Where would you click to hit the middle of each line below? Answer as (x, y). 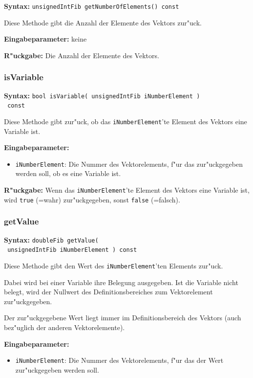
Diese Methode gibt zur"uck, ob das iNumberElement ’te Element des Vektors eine (126, 121)
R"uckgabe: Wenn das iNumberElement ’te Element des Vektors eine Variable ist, (127, 190)
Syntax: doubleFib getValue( (51, 239)
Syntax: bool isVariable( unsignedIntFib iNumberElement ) (102, 95)
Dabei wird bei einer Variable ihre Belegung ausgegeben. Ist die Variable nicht (121, 282)
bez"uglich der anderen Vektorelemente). (64, 327)
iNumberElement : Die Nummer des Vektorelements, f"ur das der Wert (119, 360)
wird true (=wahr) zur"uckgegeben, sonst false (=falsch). (92, 199)
